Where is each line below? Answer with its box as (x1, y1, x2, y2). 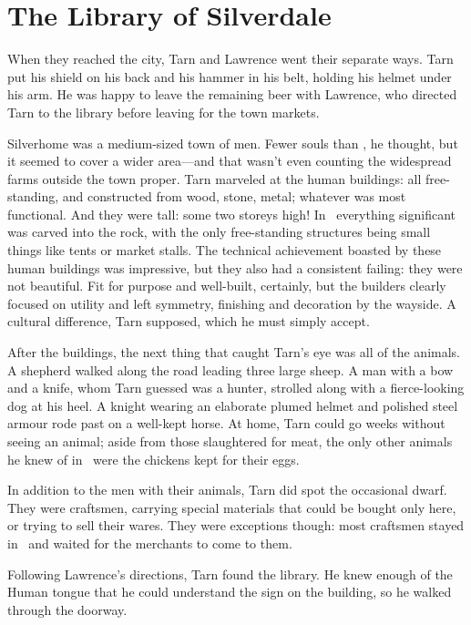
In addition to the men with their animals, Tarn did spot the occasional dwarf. (7, 480, 447, 499)
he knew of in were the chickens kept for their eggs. (7, 449, 300, 468)
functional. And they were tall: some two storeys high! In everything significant (7, 204, 456, 223)
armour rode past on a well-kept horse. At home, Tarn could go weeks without (7, 414, 445, 433)
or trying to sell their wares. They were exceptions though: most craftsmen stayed (7, 516, 465, 535)
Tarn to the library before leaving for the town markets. (7, 102, 320, 121)
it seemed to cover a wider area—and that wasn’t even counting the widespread (7, 151, 452, 170)
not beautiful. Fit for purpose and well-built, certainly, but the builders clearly (7, 276, 446, 295)
